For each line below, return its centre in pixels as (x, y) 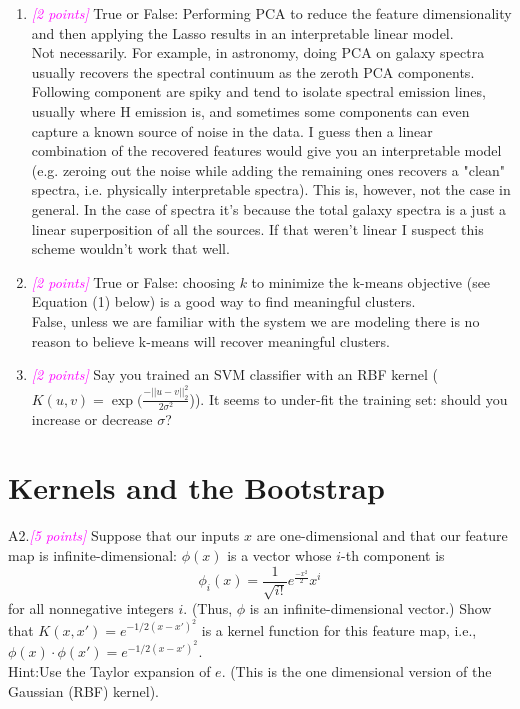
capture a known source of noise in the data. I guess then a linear (232, 130)
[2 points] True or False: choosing (133, 281)
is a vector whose (279, 554)
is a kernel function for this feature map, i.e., (339, 629)
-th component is (393, 554)
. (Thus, (208, 608)
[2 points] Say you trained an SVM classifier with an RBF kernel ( (235, 374)
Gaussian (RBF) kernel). (83, 690)
